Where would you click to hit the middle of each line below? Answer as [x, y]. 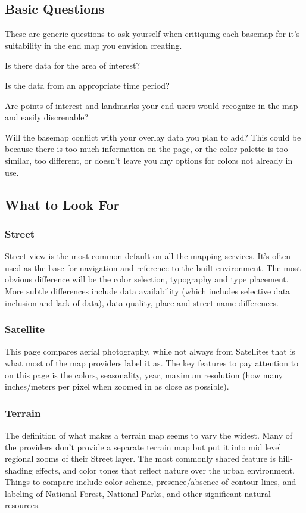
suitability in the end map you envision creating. [93, 45]
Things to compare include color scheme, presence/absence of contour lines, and [151, 482]
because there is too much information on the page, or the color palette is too [146, 149]
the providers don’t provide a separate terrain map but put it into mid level [143, 447]
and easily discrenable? [47, 117]
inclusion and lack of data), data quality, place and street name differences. [142, 302]
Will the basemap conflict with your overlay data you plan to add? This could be [153, 137]
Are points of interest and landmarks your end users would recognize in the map [152, 105]
